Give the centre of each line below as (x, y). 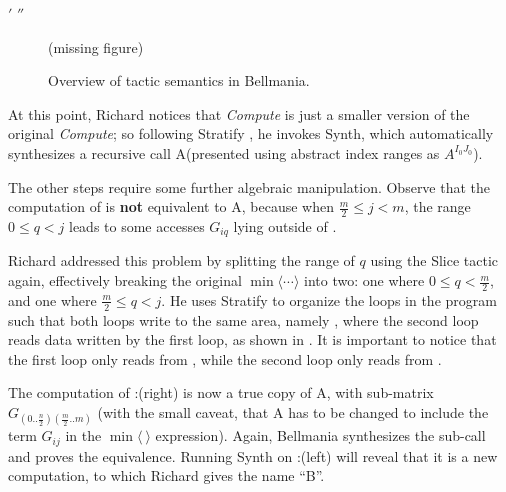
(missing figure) (96, 46)
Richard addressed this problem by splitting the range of (181, 260)
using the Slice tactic (434, 260)
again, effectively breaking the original (125, 280)
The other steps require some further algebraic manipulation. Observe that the (249, 186)
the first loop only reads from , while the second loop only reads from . (225, 358)
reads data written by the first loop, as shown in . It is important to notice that (252, 339)
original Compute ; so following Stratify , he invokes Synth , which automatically (251, 133)
